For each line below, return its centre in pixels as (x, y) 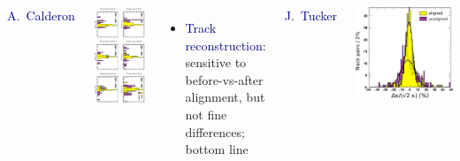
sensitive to (216, 62)
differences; (215, 131)
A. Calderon (41, 15)
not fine (206, 114)
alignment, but (225, 97)
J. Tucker (311, 15)
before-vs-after (224, 79)
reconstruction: (226, 45)
